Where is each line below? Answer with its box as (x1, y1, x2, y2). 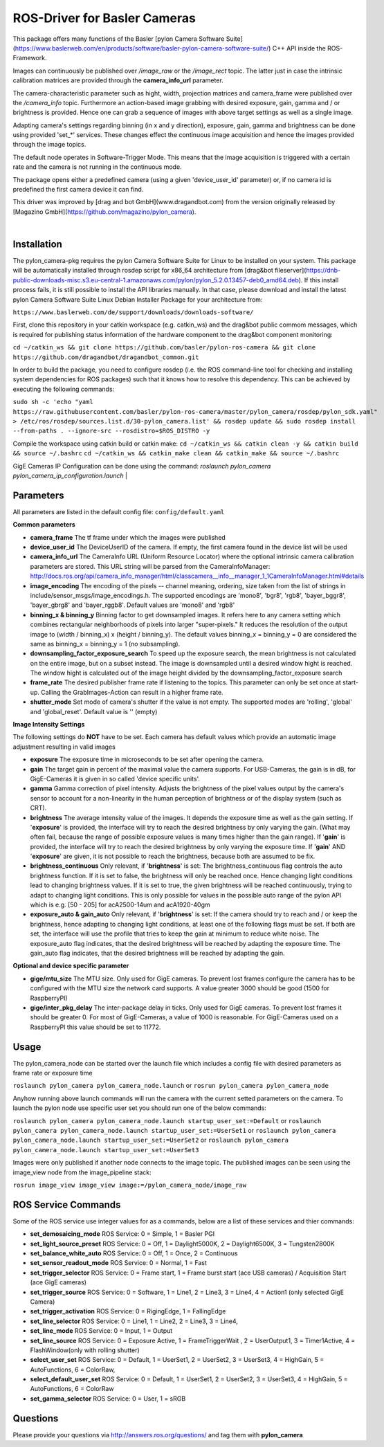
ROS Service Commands (12, 1199, 121, 1210)
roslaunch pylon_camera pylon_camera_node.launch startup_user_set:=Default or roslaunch (12, 1116, 322, 1125)
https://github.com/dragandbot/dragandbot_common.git (12, 353, 199, 361)
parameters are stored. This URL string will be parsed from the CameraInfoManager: (30, 562, 271, 570)
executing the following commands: (12, 385, 115, 393)
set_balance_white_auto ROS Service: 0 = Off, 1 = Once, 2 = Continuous (30, 1249, 238, 1257)
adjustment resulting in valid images (12, 743, 116, 751)
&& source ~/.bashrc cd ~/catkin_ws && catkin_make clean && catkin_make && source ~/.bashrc (12, 450, 340, 457)
